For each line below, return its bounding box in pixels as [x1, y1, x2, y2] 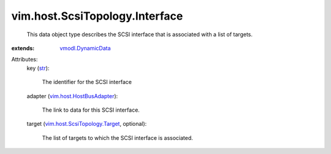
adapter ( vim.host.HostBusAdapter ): [26, 92, 118, 99]
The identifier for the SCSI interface [42, 79, 132, 86]
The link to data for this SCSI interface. [42, 106, 140, 114]
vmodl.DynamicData [59, 44, 111, 52]
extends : [11, 44, 35, 52]
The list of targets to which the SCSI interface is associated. [42, 134, 193, 141]
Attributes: [11, 56, 38, 63]
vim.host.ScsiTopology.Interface [11, 9, 183, 23]
